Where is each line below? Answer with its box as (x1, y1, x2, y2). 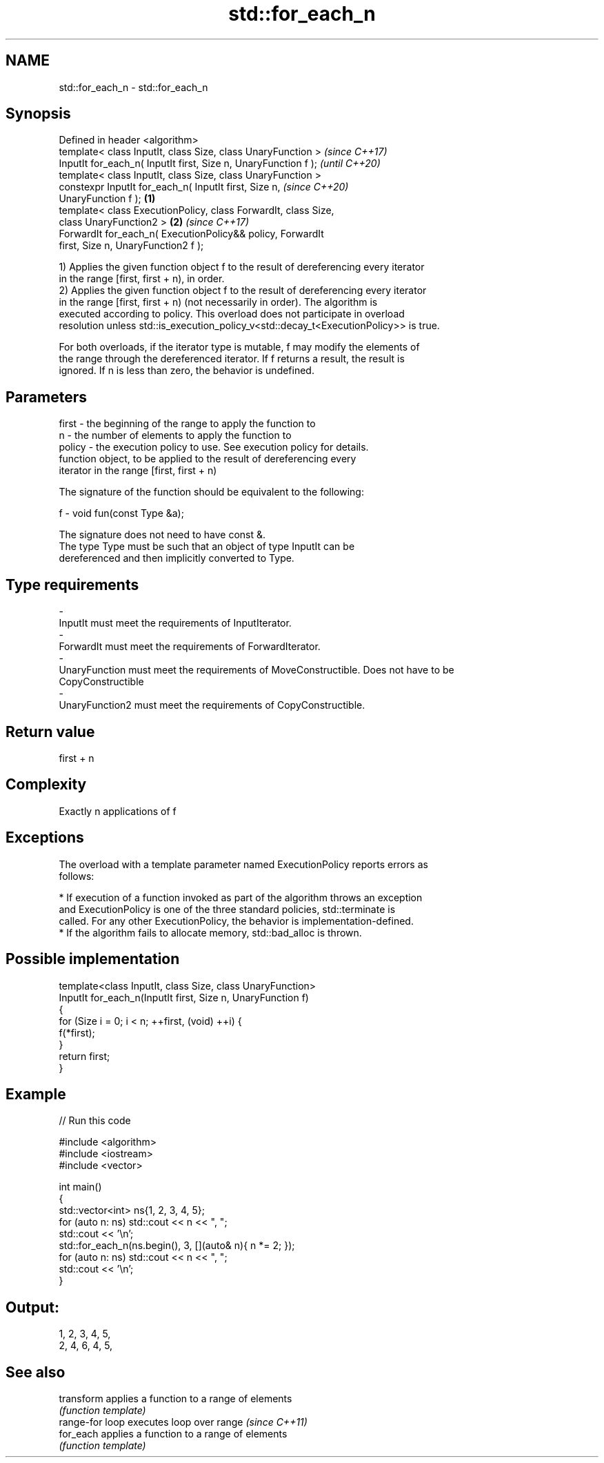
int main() (59, 1181, 102, 1193)
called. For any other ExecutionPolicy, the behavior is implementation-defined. (59, 914, 414, 927)
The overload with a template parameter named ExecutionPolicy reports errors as (59, 858, 428, 870)
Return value (6, 723, 95, 740)
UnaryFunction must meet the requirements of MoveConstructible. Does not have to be (59, 664, 454, 676)
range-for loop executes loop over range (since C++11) (59, 1416, 308, 1428)
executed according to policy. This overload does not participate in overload (59, 308, 405, 320)
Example (6, 1085, 66, 1103)
